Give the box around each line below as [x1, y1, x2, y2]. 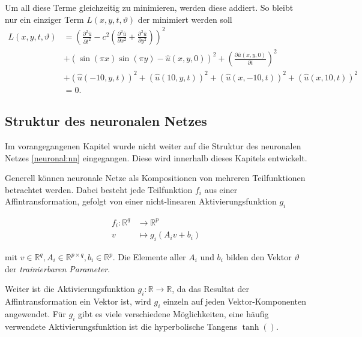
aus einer [204, 183, 238, 195]
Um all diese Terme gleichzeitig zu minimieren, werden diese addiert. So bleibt [5, 1, 294, 13]
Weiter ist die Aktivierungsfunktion [5, 282, 135, 295]
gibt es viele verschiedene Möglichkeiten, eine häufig [78, 307, 269, 320]
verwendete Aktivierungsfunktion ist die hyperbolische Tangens [5, 320, 238, 332]
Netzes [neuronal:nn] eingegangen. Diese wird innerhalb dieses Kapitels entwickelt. [5, 151, 307, 164]
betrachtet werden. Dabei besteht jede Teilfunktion [5, 183, 193, 195]
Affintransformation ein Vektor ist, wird [5, 294, 151, 307]
